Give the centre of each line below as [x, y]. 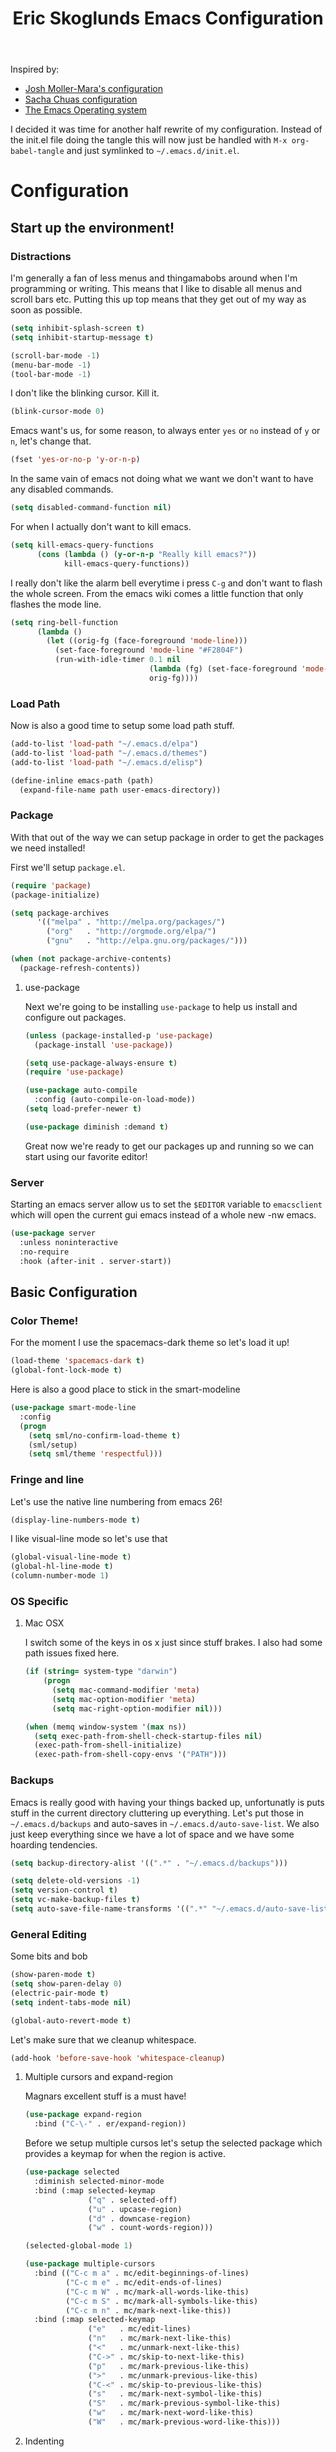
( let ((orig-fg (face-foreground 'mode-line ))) [147, 641]
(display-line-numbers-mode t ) [75, 1520]
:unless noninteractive [68, 1242]
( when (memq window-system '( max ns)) [105, 1727]
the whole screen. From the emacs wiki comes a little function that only [157, 593]
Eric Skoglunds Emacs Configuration [168, 18]
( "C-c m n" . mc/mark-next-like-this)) [148, 2310]
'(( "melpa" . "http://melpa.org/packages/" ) [131, 922]
